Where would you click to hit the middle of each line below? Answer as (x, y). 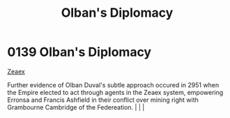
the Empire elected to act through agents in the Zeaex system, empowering (115, 92)
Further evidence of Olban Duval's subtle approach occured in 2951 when (113, 84)
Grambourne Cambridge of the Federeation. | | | (76, 107)
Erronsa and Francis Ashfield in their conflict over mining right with (103, 100)
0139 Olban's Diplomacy (79, 52)
